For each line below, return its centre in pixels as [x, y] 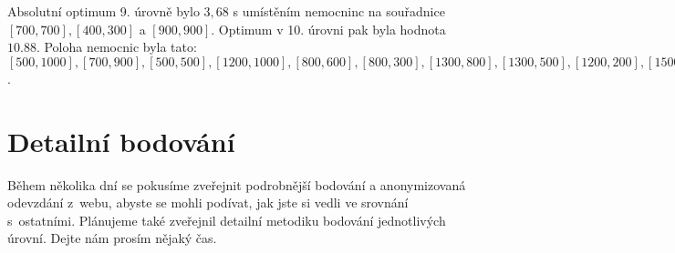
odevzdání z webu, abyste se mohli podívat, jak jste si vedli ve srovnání [208, 202]
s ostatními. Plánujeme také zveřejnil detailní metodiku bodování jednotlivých [227, 220]
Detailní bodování [121, 141]
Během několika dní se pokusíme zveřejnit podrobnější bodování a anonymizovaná [237, 184]
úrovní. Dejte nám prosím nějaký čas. [112, 238]
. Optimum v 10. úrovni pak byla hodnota [328, 29]
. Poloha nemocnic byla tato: [116, 47]
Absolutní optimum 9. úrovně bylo [104, 11]
